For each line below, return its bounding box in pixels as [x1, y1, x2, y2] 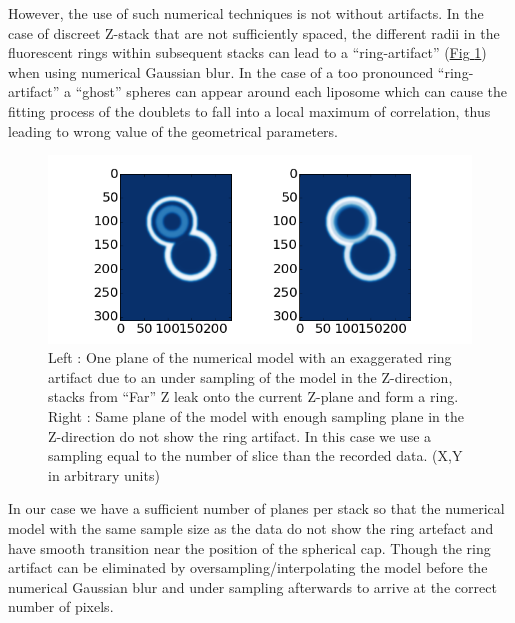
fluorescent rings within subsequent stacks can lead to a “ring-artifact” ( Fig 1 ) [8, 42, 487, 63]
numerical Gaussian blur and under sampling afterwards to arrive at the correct [8, 576, 497, 597]
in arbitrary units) [48, 464, 160, 485]
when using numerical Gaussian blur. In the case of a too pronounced [8, 61, 434, 82]
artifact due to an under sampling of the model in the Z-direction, [48, 366, 453, 387]
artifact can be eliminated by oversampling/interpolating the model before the [8, 557, 488, 578]
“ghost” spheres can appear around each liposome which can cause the [75, 81, 508, 102]
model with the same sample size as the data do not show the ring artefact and [8, 517, 494, 538]
